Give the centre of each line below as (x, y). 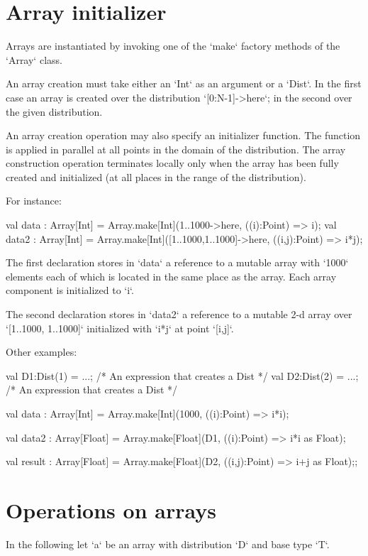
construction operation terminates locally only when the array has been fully (172, 163)
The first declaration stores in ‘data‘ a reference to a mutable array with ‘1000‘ (177, 262)
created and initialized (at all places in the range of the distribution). (156, 176)
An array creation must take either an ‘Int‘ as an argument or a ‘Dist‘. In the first (184, 83)
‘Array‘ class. (34, 59)
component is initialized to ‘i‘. (70, 290)
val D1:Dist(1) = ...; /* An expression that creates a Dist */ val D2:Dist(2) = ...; (182, 375)
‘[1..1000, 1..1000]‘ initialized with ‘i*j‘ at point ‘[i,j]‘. (120, 328)
